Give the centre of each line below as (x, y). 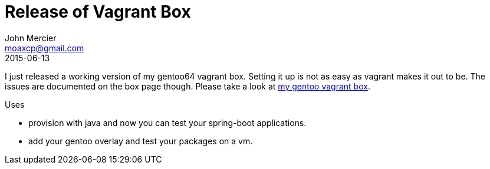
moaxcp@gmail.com (45, 48)
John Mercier (31, 38)
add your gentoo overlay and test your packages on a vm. (141, 141)
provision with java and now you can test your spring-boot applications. (167, 122)
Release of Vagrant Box (98, 12)
